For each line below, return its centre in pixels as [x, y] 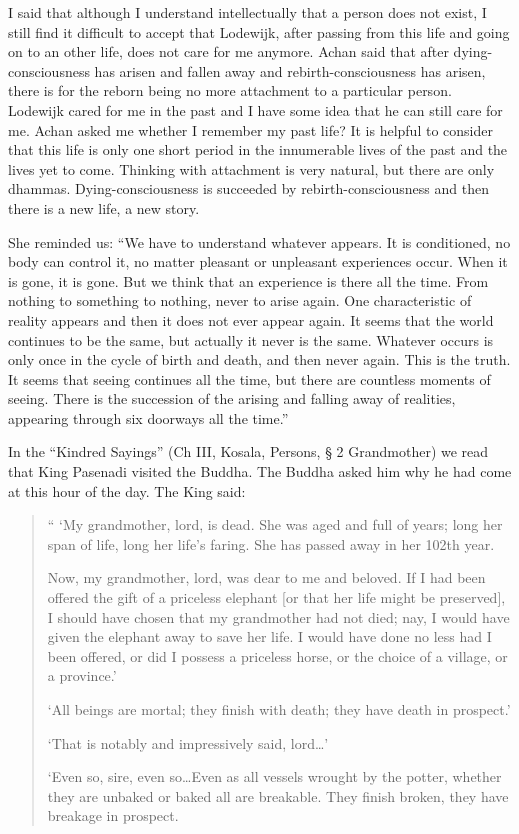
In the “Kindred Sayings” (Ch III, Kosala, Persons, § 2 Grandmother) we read [248, 451]
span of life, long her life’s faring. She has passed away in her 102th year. [271, 543]
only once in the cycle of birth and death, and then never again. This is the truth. [259, 359]
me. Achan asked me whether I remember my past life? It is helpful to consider [250, 129]
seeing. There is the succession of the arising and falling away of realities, [232, 398]
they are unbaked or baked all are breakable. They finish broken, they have [278, 795]
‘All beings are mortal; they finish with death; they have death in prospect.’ [279, 709]
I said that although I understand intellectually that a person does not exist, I [247, 12]
